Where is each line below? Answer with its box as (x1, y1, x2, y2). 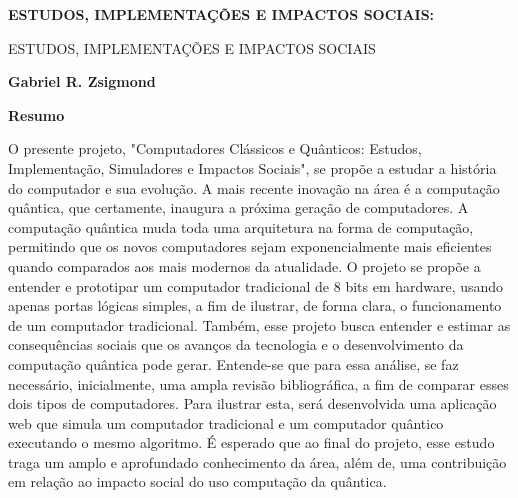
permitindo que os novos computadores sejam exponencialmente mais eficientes (8, 236, 492, 257)
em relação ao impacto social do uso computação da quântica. (8, 471, 387, 492)
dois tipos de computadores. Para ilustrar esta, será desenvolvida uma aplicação (8, 393, 497, 414)
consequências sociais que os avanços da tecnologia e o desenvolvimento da (8, 334, 464, 355)
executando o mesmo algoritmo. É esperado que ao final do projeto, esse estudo (8, 432, 495, 453)
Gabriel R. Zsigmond (8, 71, 156, 92)
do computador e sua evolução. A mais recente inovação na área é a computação (8, 177, 500, 198)
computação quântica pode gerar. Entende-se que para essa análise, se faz (8, 353, 459, 374)
